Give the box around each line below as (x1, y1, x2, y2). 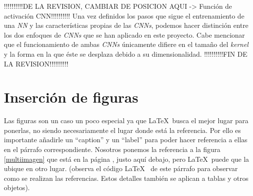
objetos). (4, 182, 30, 193)
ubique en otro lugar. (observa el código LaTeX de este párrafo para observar (4, 163, 238, 174)
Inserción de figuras (4, 87, 138, 107)
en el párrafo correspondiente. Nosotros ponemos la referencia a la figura (4, 144, 220, 154)
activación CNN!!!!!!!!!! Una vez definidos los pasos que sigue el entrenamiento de (4, 10, 245, 21)
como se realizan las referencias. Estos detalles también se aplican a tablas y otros (4, 173, 249, 183)
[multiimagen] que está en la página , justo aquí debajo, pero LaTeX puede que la (4, 153, 249, 164)
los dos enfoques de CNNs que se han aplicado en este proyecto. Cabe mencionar (4, 29, 245, 40)
